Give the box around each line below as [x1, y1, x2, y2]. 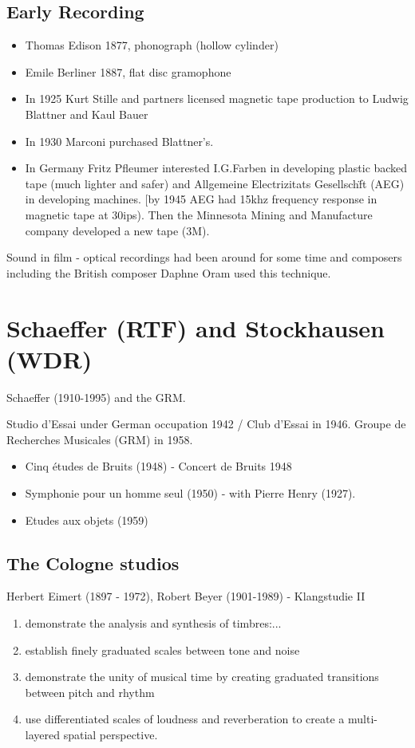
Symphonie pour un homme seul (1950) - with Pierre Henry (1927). [25, 485, 356, 502]
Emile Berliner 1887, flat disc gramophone [25, 63, 231, 80]
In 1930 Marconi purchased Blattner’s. [25, 132, 214, 149]
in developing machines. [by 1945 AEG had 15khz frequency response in [25, 191, 377, 207]
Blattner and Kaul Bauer [25, 105, 148, 122]
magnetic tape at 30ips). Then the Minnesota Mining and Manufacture [25, 206, 373, 222]
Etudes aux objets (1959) [25, 511, 148, 528]
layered [25, 726, 61, 742]
